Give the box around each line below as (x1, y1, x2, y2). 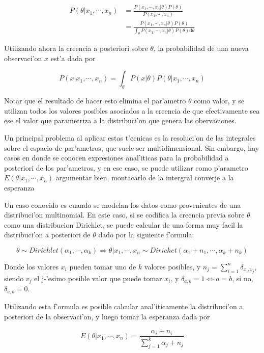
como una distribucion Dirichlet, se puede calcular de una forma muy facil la (4, 219, 243, 230)
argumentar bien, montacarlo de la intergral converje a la (55, 172, 234, 183)
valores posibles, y (144, 261, 201, 271)
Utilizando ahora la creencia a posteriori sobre (4, 43, 148, 53)
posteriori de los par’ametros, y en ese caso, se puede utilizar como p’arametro (4, 162, 248, 173)
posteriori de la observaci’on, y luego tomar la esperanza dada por (4, 311, 210, 321)
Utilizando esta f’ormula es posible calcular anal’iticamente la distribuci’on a (4, 301, 243, 311)
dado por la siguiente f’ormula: (98, 229, 194, 240)
